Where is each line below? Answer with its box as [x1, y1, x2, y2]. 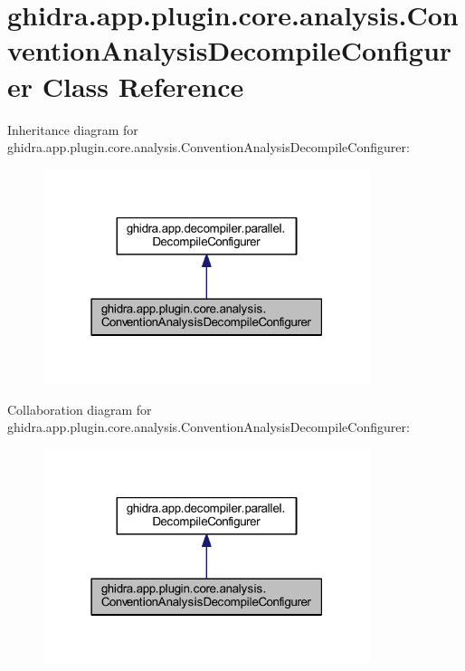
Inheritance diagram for [7, 120, 138, 139]
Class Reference [42, 67, 244, 104]
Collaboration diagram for [7, 399, 152, 418]
